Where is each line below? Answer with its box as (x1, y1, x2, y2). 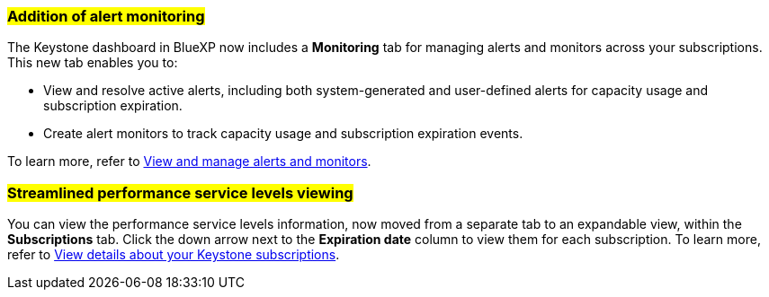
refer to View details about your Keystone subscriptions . (7, 247, 340, 263)
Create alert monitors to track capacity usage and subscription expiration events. (43, 126, 523, 142)
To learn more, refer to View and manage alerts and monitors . (7, 153, 371, 170)
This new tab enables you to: (7, 55, 178, 71)
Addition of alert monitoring (7, 7, 205, 25)
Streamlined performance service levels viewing (7, 183, 353, 202)
